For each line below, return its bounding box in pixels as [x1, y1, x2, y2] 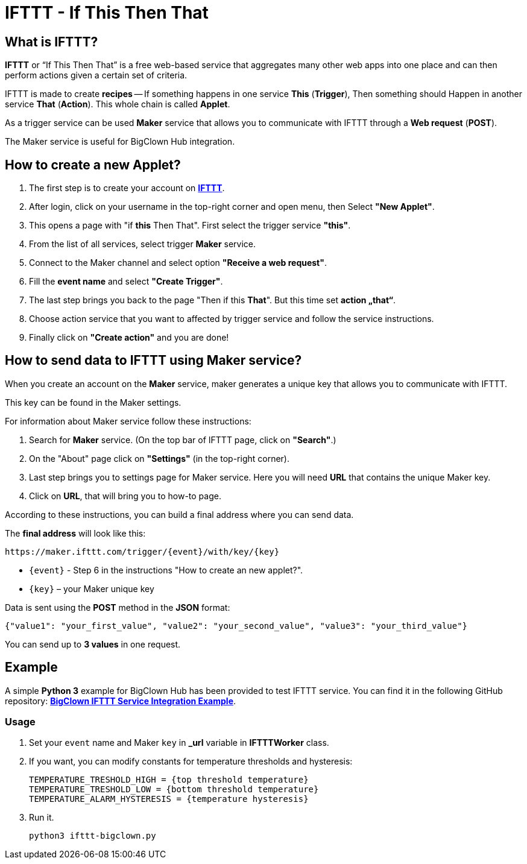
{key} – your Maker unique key [29, 583, 154, 594]
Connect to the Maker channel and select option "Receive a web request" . [29, 257, 327, 268]
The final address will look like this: [5, 528, 146, 538]
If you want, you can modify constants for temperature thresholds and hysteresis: [29, 756, 353, 767]
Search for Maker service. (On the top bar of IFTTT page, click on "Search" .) [29, 434, 336, 445]
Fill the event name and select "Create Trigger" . [29, 276, 223, 287]
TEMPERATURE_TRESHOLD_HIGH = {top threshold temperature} [29, 775, 309, 785]
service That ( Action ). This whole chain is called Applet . [5, 99, 230, 110]
